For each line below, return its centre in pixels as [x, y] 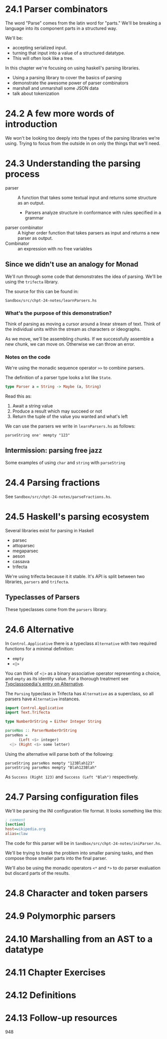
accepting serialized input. [40, 47]
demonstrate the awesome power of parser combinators [70, 83]
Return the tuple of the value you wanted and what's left [70, 416]
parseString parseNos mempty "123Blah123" [50, 763]
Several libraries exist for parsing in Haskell [50, 530]
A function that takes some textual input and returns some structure [87, 198]
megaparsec [25, 551]
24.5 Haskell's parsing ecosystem [77, 517]
